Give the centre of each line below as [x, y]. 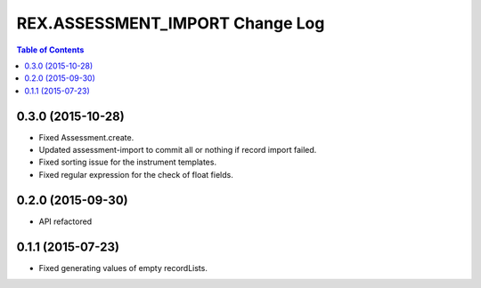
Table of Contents [50, 50]
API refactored [65, 221]
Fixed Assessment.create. [86, 137]
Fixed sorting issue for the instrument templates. [128, 162]
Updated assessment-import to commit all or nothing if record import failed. [178, 150]
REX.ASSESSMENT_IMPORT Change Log [171, 23]
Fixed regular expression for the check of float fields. [136, 174]
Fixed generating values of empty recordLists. [123, 268]
